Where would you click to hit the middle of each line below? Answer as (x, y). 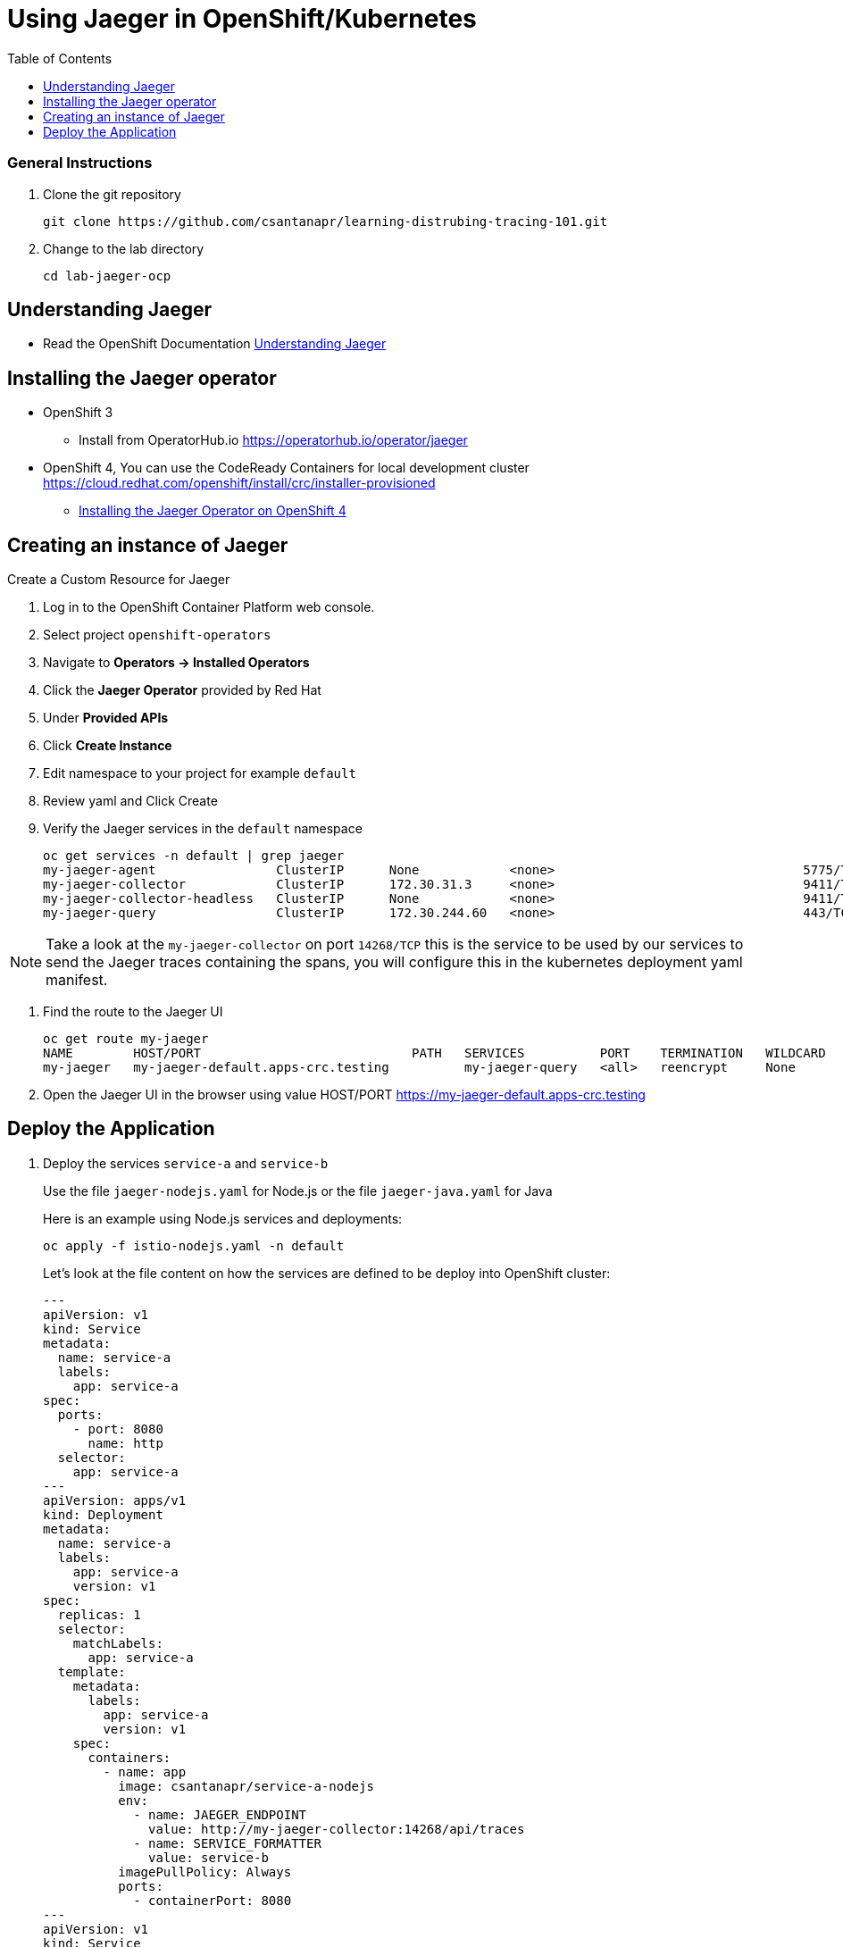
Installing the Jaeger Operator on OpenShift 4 (213, 511)
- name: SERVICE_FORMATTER (227, 1843)
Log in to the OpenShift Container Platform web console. (209, 607)
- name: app (145, 1772)
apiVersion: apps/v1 (115, 1500)
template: (92, 1671)
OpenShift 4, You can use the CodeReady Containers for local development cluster (286, 468)
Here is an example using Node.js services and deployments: (223, 1218)
